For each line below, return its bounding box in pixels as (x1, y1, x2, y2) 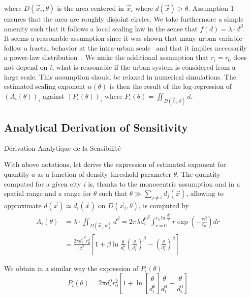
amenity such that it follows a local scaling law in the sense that (4, 23, 198, 33)
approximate (4, 200, 42, 210)
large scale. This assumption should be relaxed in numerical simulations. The (4, 71, 236, 81)
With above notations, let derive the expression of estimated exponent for (4, 159, 226, 169)
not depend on (4, 61, 48, 72)
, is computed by (138, 200, 189, 210)
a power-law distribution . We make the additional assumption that (4, 52, 209, 62)
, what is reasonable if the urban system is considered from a (52, 61, 236, 72)
